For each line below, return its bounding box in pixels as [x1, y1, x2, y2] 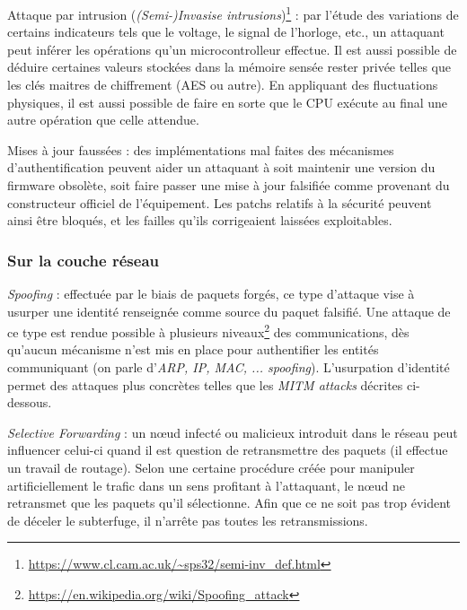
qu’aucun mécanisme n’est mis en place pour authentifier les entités [7, 340, 379, 359]
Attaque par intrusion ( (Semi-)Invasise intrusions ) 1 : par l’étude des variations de [7, 3, 459, 23]
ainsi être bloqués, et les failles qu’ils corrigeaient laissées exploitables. [7, 211, 392, 230]
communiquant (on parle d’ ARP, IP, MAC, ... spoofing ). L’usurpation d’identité [7, 358, 450, 377]
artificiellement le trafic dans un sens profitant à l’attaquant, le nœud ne [7, 475, 405, 494]
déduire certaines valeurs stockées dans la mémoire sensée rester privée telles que [7, 57, 451, 76]
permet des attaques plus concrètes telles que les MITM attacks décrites [7, 375, 403, 394]
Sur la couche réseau [7, 248, 159, 271]
